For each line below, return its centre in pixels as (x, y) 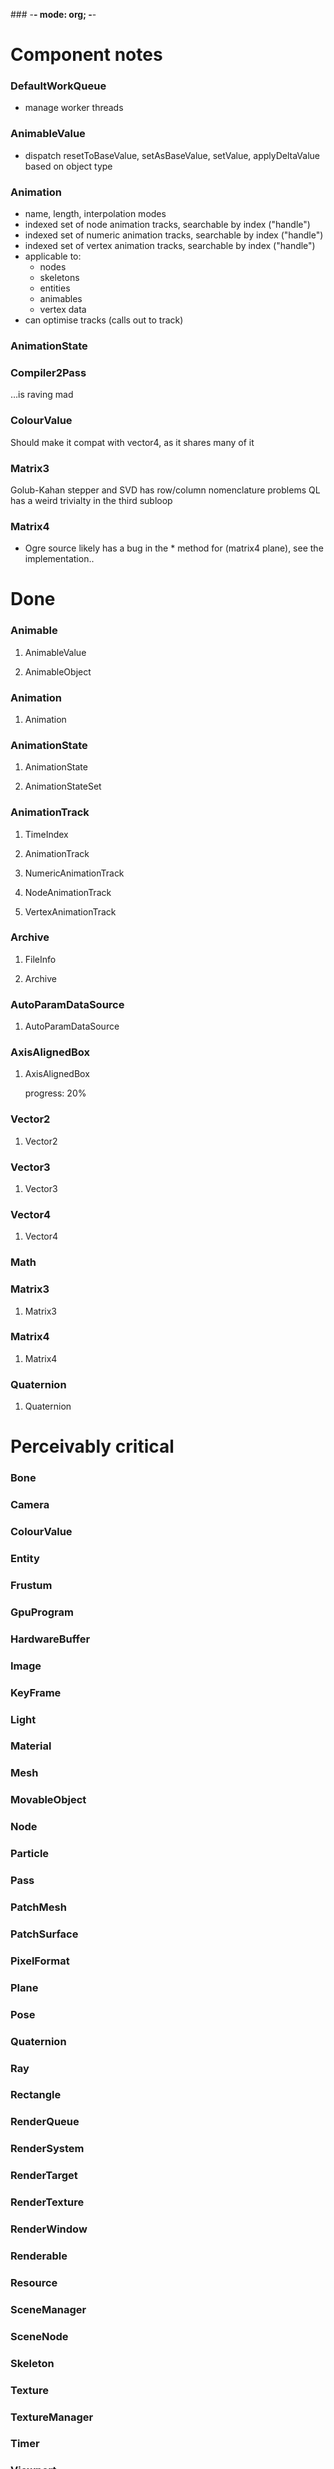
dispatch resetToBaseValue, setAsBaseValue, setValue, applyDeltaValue (172, 155)
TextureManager (52, 2417)
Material (31, 1746)
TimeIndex (46, 834)
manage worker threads (74, 108)
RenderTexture (47, 2202)
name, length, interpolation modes (95, 214)
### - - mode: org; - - (53, 14)
